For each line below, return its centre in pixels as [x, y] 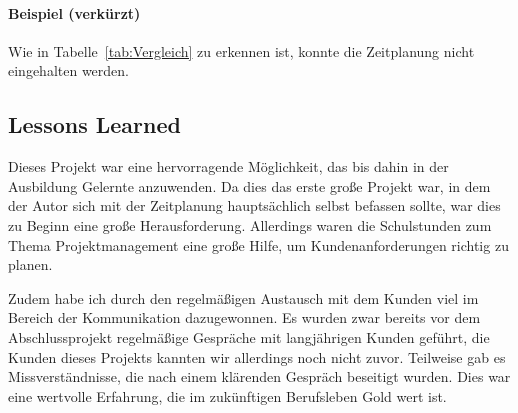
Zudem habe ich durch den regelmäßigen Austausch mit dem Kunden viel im [243, 297]
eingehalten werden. [68, 70]
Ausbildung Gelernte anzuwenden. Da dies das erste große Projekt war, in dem [249, 185]
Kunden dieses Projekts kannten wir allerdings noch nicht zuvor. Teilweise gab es [257, 356]
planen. [30, 264]
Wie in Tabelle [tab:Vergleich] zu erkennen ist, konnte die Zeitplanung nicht [241, 50]
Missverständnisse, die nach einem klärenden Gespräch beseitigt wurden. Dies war [259, 376]
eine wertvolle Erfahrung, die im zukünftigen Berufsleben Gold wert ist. [227, 395]
